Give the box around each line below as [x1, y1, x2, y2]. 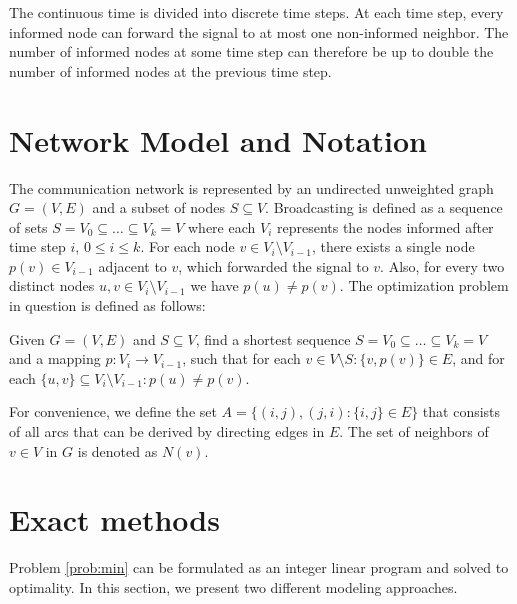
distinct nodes [9, 275, 95, 296]
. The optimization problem [339, 275, 509, 296]
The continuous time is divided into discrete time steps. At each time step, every [9, 2, 504, 22]
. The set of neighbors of [339, 421, 489, 442]
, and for [452, 348, 505, 369]
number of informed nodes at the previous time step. [9, 60, 332, 81]
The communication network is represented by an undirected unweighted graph [9, 177, 494, 198]
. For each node [140, 236, 235, 257]
